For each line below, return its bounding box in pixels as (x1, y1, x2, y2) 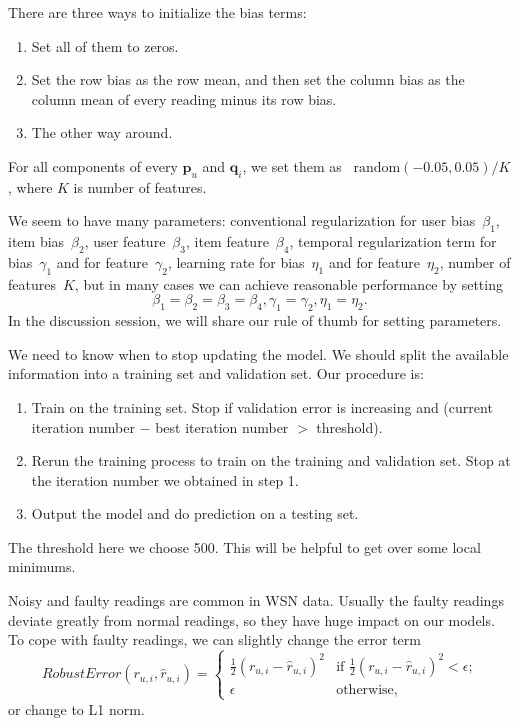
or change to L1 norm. (8, 698, 145, 719)
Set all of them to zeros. (31, 35, 179, 56)
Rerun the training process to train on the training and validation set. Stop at (31, 450, 511, 471)
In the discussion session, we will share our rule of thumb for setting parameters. (8, 310, 502, 331)
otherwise (336, 682, 394, 697)
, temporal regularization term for (289, 231, 497, 252)
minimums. (8, 556, 76, 577)
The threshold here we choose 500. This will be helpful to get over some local (8, 536, 481, 557)
